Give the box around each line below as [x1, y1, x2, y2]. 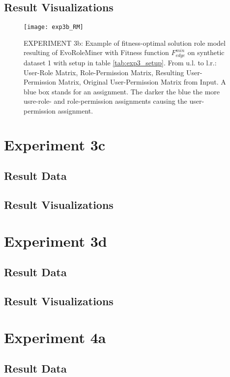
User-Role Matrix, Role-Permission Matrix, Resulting [24, 67, 184, 77]
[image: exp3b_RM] [24, 24, 84, 31]
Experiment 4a [4, 327, 106, 347]
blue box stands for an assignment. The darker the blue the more [24, 86, 220, 96]
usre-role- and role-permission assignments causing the [24, 96, 187, 106]
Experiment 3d [4, 231, 107, 251]
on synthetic [187, 47, 225, 58]
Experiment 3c [4, 134, 106, 154]
